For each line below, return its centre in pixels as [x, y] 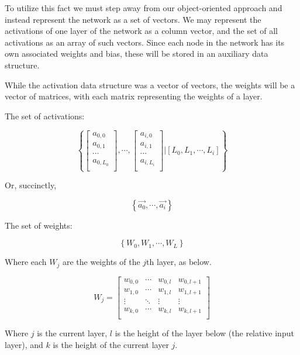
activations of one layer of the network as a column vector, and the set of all [141, 31]
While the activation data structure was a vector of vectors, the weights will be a [150, 85]
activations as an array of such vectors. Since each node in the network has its [145, 42]
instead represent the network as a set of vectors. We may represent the [133, 19]
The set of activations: [45, 116]
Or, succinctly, [31, 185]
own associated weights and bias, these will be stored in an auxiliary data [137, 54]
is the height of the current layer [111, 344]
